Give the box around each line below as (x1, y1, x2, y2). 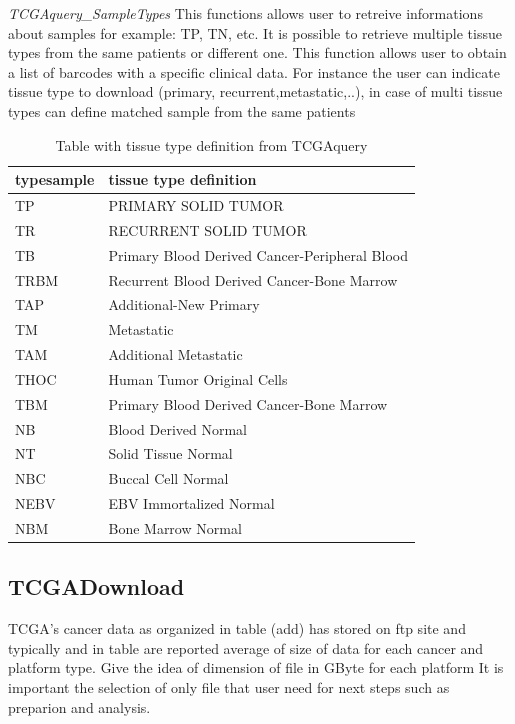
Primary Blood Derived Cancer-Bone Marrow (108, 393, 388, 414)
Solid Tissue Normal (108, 443, 233, 464)
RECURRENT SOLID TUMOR (108, 219, 307, 240)
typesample (15, 169, 95, 190)
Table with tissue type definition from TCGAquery (55, 134, 368, 155)
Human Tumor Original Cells (108, 368, 288, 389)
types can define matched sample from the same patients (8, 100, 356, 121)
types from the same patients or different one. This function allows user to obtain (8, 42, 507, 63)
